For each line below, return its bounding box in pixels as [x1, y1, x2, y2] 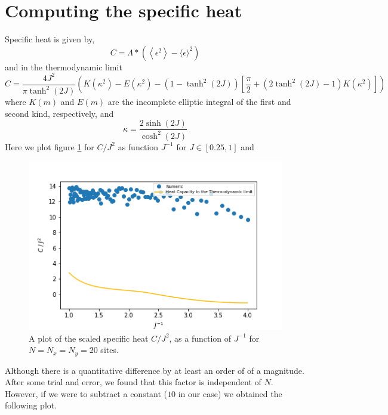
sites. [100, 343, 119, 356]
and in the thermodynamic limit [5, 60, 122, 73]
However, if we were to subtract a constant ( [5, 387, 168, 399]
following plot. [5, 399, 57, 411]
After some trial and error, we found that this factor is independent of [5, 376, 261, 388]
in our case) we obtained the [178, 387, 282, 399]
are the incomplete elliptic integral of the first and [107, 95, 291, 108]
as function [118, 140, 159, 153]
